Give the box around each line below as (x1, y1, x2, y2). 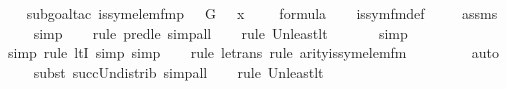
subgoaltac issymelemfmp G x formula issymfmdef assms (26, 3, 498, 23)
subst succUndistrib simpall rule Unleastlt (33, 61, 324, 82)
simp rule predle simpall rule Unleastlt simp (33, 22, 408, 43)
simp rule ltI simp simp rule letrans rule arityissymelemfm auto (8, 42, 500, 63)
